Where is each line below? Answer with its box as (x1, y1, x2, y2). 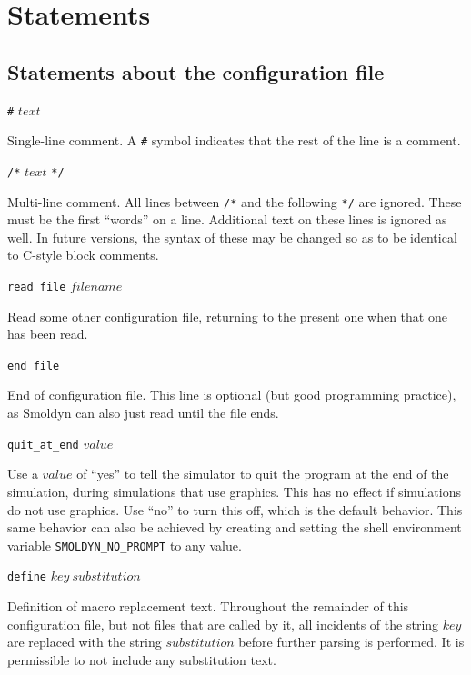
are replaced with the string (7, 632, 162, 651)
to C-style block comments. (7, 245, 159, 264)
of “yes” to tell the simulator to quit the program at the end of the (76, 464, 449, 483)
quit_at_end (7, 438, 79, 452)
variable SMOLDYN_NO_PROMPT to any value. (7, 535, 242, 554)
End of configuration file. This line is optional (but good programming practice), (7, 385, 456, 404)
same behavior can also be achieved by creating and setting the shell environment (7, 518, 462, 537)
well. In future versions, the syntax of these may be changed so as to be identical (7, 227, 457, 246)
